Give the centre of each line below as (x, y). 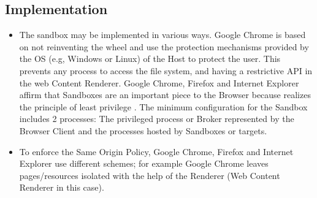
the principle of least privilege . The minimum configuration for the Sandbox (163, 106)
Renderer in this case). (62, 187)
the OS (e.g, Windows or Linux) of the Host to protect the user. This (150, 59)
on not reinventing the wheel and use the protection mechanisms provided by (164, 46)
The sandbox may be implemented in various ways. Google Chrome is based (162, 35)
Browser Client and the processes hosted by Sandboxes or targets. (143, 130)
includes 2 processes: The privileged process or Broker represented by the (157, 119)
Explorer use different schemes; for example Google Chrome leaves (144, 163)
